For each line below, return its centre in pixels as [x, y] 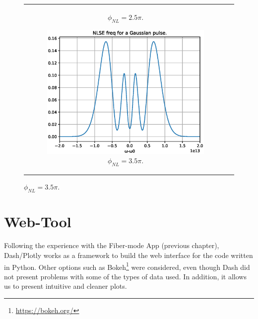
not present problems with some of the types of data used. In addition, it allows [125, 276]
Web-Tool [38, 222]
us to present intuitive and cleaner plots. [65, 286]
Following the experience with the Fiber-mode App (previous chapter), [112, 245]
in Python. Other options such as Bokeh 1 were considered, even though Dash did [127, 266]
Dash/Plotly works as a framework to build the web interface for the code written [129, 255]
